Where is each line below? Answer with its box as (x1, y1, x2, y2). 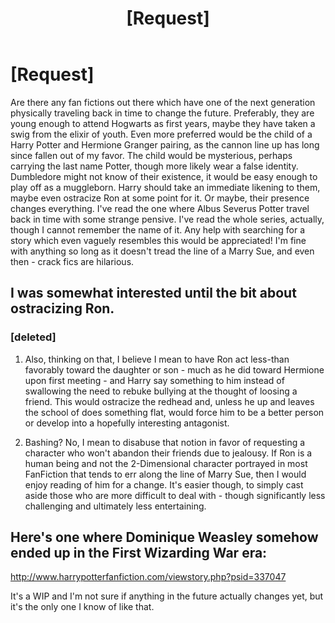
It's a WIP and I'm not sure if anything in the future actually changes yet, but (10, 590, 324, 602)
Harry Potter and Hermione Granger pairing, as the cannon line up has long (10, 138, 320, 151)
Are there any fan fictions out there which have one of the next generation (10, 96, 316, 108)
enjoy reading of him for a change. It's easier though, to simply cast (24, 478, 304, 491)
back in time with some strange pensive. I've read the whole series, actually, (10, 213, 325, 225)
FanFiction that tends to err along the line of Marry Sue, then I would (24, 468, 307, 480)
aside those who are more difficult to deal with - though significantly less (24, 489, 326, 501)
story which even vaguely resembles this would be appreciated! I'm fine (10, 234, 307, 246)
